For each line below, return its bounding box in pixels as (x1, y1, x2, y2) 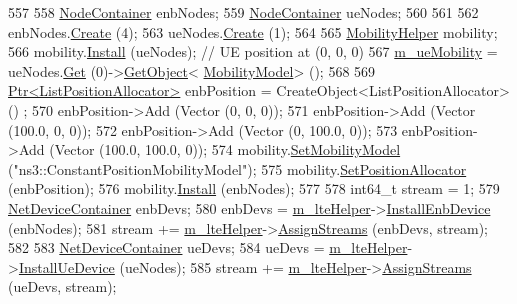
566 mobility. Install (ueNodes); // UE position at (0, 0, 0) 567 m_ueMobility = (8, 41, 498, 62)
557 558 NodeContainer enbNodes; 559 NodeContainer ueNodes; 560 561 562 (8, 2, 479, 22)
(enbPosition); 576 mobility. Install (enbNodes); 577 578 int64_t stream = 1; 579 (8, 178, 500, 199)
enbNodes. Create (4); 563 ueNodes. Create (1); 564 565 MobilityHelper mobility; (8, 21, 498, 42)
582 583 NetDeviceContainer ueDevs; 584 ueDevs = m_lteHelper (8, 237, 408, 258)
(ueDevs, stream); (8, 276, 117, 297)
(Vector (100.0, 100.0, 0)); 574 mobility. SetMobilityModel (49, 139, 401, 160)
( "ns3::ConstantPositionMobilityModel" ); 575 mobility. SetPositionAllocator (8, 158, 467, 179)
